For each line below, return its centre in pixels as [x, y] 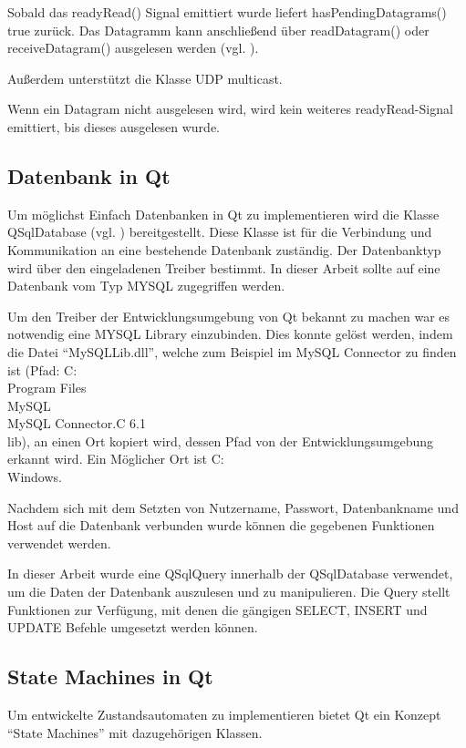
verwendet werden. [59, 543]
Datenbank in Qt [89, 175]
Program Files [47, 388]
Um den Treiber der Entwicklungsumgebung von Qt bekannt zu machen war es [229, 316]
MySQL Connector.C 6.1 [77, 423]
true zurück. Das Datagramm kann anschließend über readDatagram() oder [218, 30]
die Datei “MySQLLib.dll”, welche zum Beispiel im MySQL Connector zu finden [232, 351]
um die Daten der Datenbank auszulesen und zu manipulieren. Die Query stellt [229, 592]
